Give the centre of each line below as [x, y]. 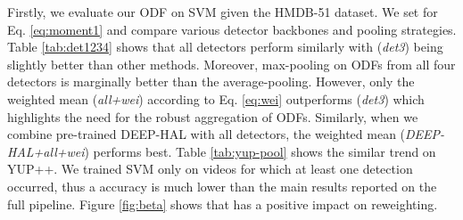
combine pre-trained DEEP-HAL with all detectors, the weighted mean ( [207, 134]
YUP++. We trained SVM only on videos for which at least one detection [210, 169]
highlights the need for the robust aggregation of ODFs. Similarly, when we [213, 116]
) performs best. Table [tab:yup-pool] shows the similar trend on [260, 151]
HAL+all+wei [46, 151]
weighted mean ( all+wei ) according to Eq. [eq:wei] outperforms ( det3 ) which [216, 98]
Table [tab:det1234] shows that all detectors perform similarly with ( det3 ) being [225, 47]
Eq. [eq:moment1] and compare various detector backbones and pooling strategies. [232, 29]
